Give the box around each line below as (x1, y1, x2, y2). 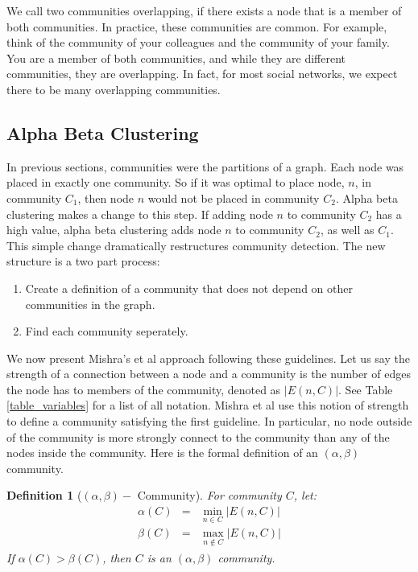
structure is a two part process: (6, 253, 160, 270)
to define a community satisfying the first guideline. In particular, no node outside (6, 413, 412, 430)
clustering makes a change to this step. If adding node (6, 205, 273, 222)
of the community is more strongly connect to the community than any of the (6, 428, 390, 445)
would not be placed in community (147, 189, 320, 206)
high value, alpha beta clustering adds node (6, 221, 221, 238)
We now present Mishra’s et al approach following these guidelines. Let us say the (6, 349, 410, 366)
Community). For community (137, 487, 282, 504)
